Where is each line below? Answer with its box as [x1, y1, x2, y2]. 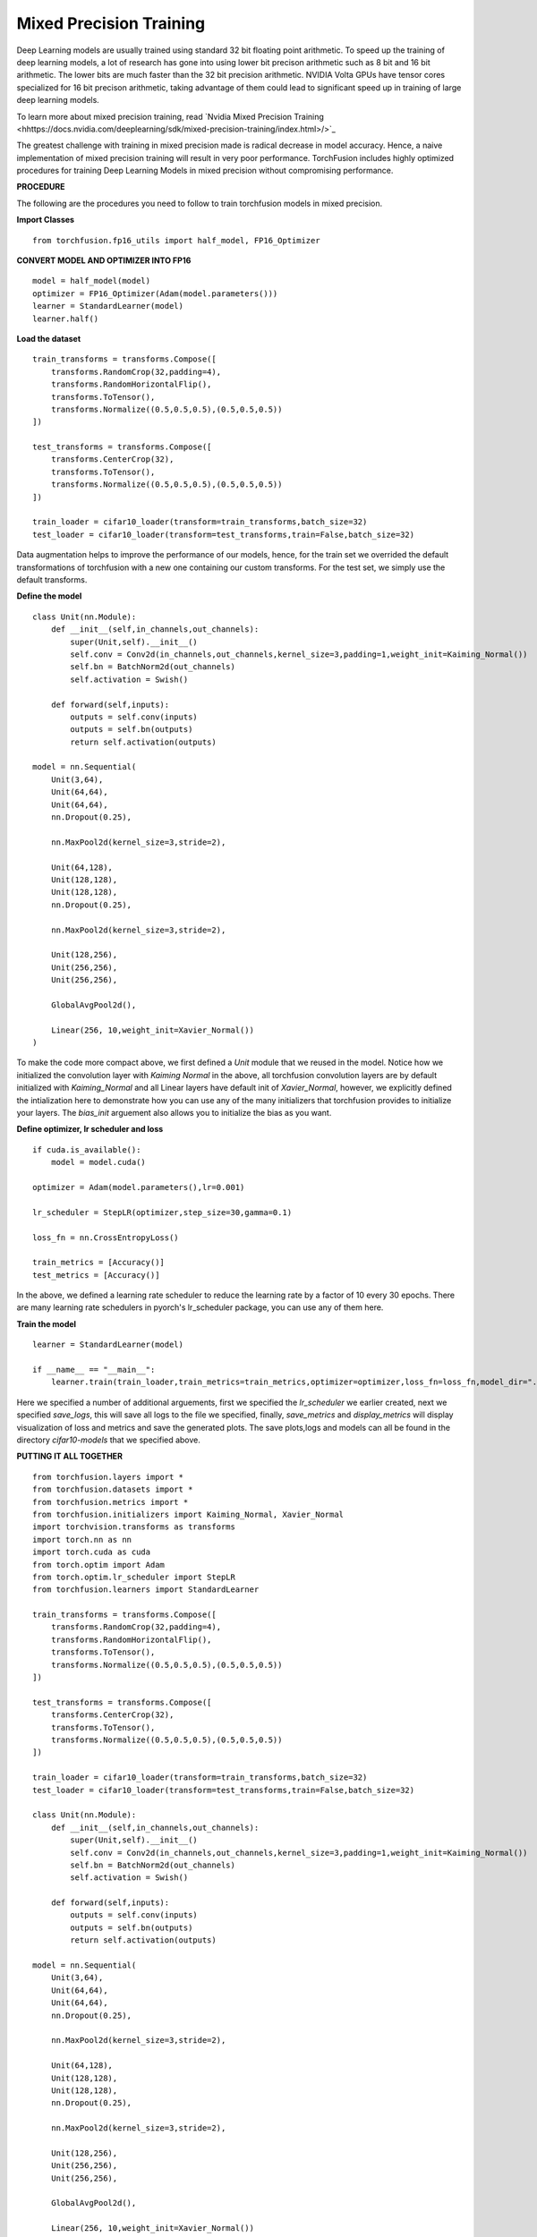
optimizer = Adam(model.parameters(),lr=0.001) [32, 1182, 245, 1192]
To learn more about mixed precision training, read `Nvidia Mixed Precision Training [16, 111, 324, 122]
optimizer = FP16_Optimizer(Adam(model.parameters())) [32, 288, 278, 299]
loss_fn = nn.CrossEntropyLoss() [32, 1232, 179, 1243]
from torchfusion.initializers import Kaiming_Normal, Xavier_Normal [32, 1509, 345, 1519]
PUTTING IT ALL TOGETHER [16, 1450, 123, 1462]
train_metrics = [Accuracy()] [32, 1257, 166, 1268]
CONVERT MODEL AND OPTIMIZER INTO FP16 [16, 255, 192, 266]
